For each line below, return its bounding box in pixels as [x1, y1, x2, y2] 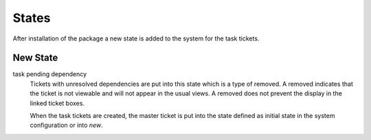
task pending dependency [12, 70, 87, 78]
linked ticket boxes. [30, 99, 85, 107]
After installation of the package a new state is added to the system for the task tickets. [12, 34, 260, 43]
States [12, 10, 51, 25]
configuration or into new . [30, 121, 103, 130]
